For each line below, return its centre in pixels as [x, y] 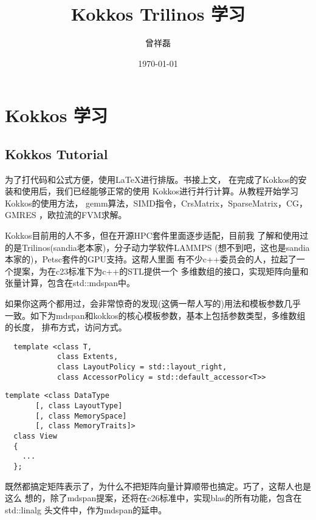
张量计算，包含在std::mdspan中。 [70, 283]
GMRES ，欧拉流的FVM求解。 [66, 215]
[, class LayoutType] [79, 406]
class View [35, 436]
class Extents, [88, 357]
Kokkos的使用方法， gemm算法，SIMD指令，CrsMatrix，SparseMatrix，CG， [156, 203]
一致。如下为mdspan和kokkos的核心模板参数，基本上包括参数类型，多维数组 [155, 315]
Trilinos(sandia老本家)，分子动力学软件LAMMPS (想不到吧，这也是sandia [166, 247]
